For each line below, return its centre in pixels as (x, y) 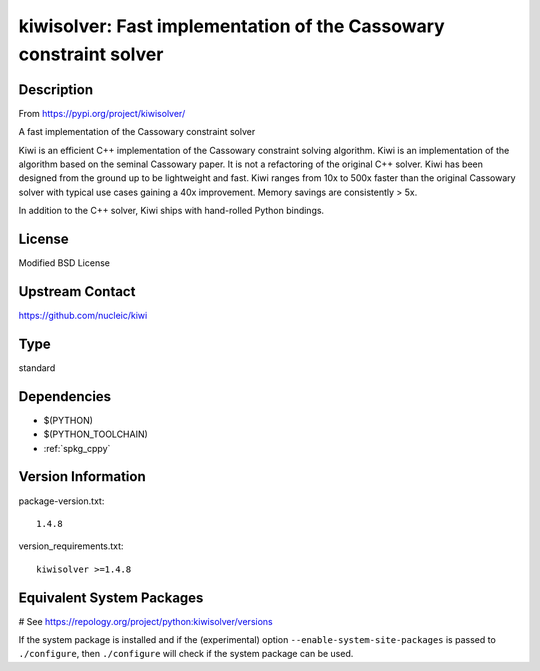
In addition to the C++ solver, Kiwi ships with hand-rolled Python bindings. (171, 211)
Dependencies (65, 396)
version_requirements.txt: (71, 546)
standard (37, 367)
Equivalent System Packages (111, 597)
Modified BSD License (64, 263)
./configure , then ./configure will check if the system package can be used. (186, 654)
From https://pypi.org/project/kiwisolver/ (102, 113)
